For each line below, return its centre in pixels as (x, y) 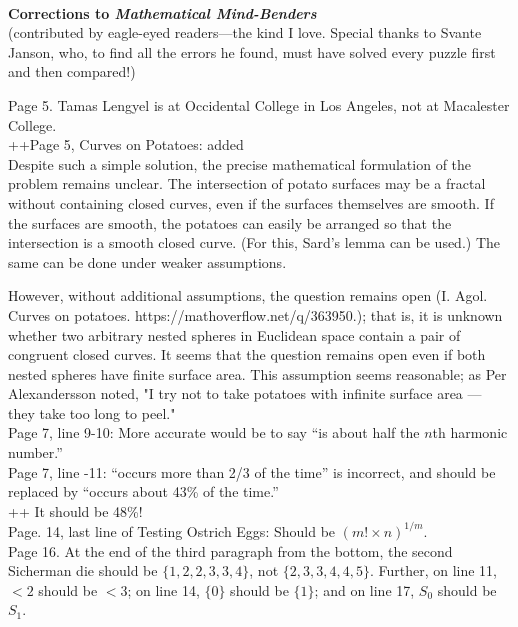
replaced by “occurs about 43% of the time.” (143, 491)
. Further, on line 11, (433, 570)
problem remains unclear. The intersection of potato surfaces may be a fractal (247, 183)
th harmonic (470, 432)
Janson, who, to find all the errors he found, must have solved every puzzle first (252, 51)
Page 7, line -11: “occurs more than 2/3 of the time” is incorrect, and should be (252, 471)
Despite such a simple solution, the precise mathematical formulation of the (240, 163)
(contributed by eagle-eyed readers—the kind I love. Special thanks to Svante (245, 32)
